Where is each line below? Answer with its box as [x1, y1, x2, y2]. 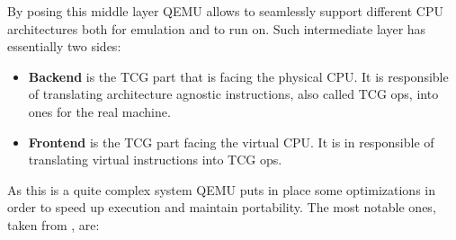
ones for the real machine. [28, 102, 171, 120]
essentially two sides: [7, 37, 121, 56]
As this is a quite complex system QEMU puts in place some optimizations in [7, 180, 435, 199]
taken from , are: [7, 215, 100, 234]
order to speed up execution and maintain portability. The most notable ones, [7, 198, 436, 217]
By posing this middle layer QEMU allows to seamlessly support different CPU [7, 2, 444, 20]
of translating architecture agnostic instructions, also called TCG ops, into [28, 84, 439, 103]
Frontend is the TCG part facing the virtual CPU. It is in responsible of [28, 132, 434, 151]
